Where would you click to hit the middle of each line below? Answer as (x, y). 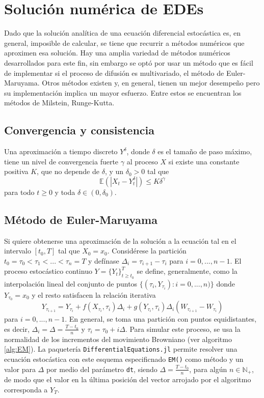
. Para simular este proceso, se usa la (183, 329)
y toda (65, 192)
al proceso (142, 161)
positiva (16, 171)
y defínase (104, 260)
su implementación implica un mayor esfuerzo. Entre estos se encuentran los (123, 92)
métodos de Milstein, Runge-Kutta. (59, 103)
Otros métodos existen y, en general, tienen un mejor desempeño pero (151, 83)
